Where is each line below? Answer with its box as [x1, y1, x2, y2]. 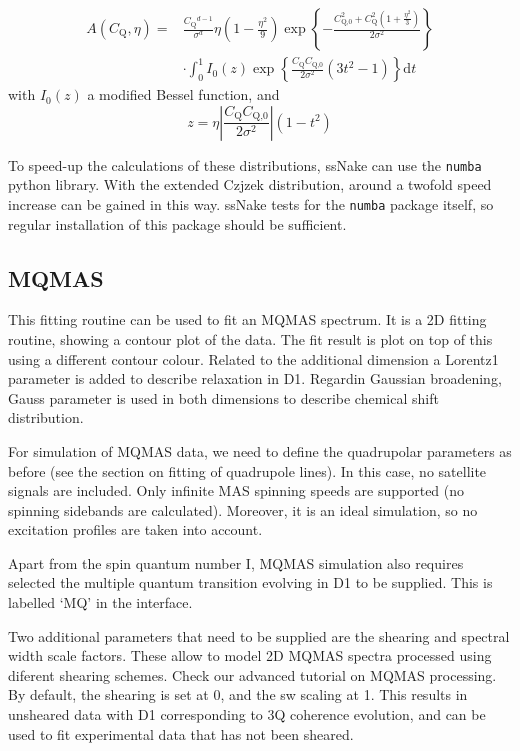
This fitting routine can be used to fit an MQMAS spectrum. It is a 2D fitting [8, 309, 487, 330]
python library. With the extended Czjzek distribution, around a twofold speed [8, 174, 492, 195]
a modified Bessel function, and [87, 84, 280, 105]
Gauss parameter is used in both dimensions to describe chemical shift [8, 387, 439, 408]
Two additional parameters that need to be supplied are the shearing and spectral [8, 625, 510, 646]
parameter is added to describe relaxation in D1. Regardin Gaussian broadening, [8, 368, 502, 389]
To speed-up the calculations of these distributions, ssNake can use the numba [8, 154, 482, 175]
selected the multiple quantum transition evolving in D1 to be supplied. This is [8, 572, 493, 593]
